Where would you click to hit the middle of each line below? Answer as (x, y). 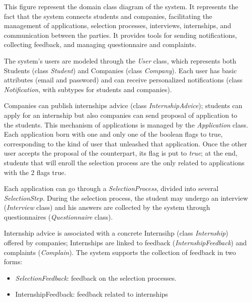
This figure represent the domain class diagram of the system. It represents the (121, 6)
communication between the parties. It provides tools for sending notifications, (120, 35)
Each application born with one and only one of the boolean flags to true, (113, 134)
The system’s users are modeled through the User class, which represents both (120, 60)
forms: (13, 262)
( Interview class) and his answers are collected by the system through (107, 207)
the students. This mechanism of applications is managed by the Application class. (126, 124)
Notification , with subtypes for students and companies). (88, 89)
